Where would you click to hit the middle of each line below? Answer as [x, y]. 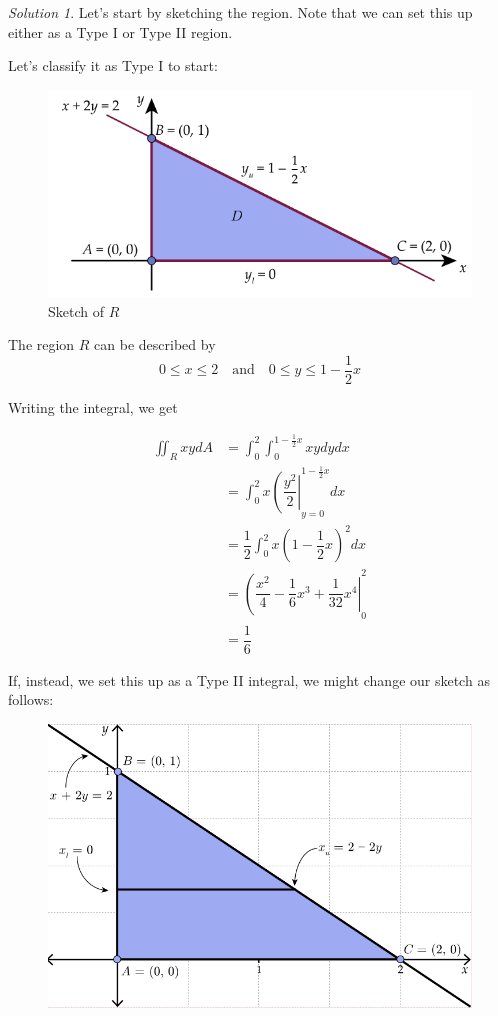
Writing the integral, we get [93, 406]
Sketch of [76, 310]
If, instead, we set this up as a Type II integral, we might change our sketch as [249, 679]
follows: [31, 699]
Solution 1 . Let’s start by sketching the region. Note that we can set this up [240, 12]
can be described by [155, 344]
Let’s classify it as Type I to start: [113, 65]
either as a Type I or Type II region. [120, 31]
